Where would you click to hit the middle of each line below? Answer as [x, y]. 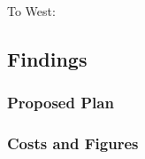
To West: [31, 11]
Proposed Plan [61, 103]
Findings [47, 58]
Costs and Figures [73, 143]
